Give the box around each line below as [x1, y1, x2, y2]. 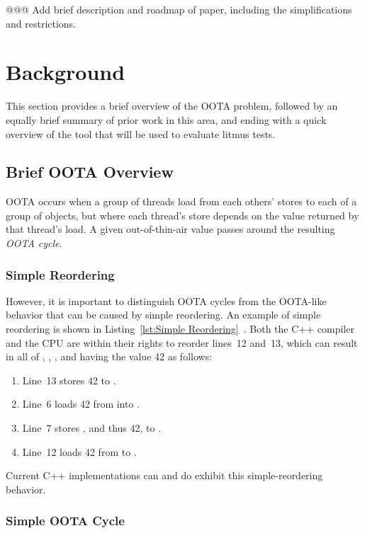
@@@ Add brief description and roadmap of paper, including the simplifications [6, 2, 352, 16]
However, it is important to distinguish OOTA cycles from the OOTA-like [6, 293, 327, 308]
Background [6, 57, 125, 86]
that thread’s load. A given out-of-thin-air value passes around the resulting [6, 222, 335, 236]
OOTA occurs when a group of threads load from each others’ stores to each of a [6, 194, 357, 209]
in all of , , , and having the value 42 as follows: [6, 349, 213, 364]
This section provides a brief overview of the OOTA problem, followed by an [6, 98, 338, 113]
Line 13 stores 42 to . [22, 372, 116, 387]
